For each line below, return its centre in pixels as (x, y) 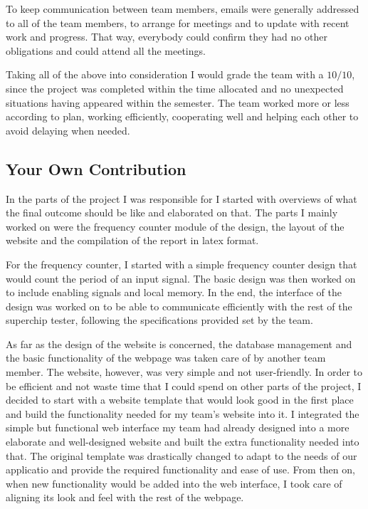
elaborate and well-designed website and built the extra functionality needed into (183, 442)
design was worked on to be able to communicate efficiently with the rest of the (179, 306)
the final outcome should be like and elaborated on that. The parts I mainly (172, 212)
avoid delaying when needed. (68, 130)
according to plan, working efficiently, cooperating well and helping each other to (182, 116)
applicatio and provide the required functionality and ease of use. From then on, (180, 469)
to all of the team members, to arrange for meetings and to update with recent (178, 22)
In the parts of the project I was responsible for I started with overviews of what (182, 198)
